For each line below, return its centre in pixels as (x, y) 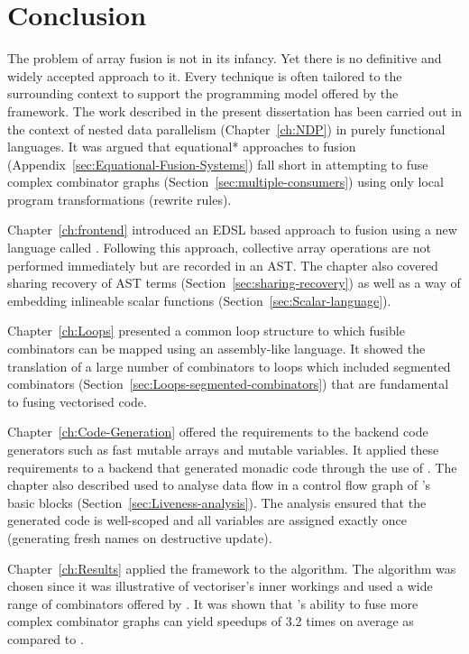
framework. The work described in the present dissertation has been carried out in (234, 111)
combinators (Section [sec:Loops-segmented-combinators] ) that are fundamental (228, 384)
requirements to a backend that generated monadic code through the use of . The (232, 467)
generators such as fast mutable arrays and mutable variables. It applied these (223, 449)
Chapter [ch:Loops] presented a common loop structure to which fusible (206, 331)
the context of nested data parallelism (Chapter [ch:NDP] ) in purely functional (226, 129)
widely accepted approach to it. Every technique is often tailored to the (205, 75)
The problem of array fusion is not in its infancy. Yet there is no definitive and (225, 58)
